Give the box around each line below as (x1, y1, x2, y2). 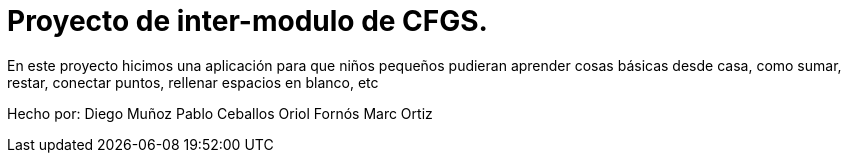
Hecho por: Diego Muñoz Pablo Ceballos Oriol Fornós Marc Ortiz (7, 104, 433, 122)
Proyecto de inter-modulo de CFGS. (7, 4, 488, 38)
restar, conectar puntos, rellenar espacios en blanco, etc (7, 73, 379, 91)
